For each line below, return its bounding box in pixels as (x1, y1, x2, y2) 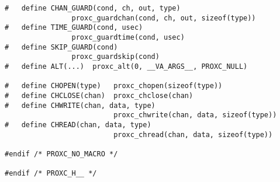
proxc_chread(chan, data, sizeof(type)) (113, 130, 273, 139)
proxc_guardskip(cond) (71, 52, 160, 61)
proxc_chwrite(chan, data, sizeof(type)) (113, 111, 277, 120)
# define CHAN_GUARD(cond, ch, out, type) (5, 4, 181, 12)
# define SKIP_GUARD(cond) (5, 43, 118, 51)
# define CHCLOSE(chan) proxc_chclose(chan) (5, 91, 193, 100)
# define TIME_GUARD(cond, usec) (5, 23, 143, 32)
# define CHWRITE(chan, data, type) (5, 101, 155, 110)
